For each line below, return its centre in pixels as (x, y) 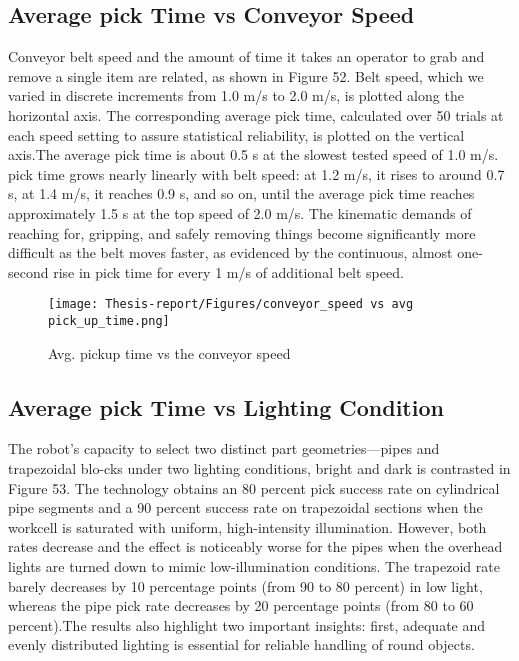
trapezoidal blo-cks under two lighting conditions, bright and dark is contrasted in (259, 468)
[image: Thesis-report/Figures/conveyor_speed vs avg (231, 304)
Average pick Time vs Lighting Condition (226, 406)
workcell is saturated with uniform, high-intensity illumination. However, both (247, 526)
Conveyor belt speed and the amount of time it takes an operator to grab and (246, 56)
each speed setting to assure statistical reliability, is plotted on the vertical (236, 134)
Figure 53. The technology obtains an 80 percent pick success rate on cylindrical (254, 487)
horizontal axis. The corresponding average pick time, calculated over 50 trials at (256, 114)
